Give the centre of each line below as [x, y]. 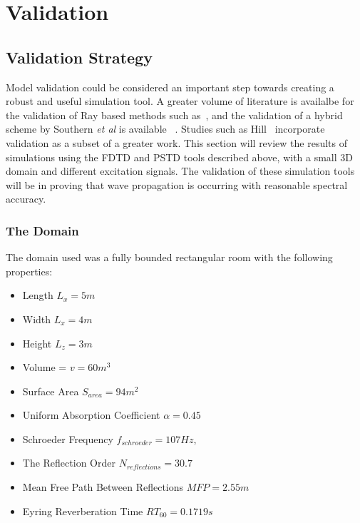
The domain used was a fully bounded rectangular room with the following [169, 257]
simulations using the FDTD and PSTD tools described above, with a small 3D [180, 157]
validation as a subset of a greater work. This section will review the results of [177, 142]
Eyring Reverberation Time [83, 511]
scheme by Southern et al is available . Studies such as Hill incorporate [165, 129]
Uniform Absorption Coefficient [91, 415]
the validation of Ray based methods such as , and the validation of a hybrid [174, 115]
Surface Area [51, 391]
